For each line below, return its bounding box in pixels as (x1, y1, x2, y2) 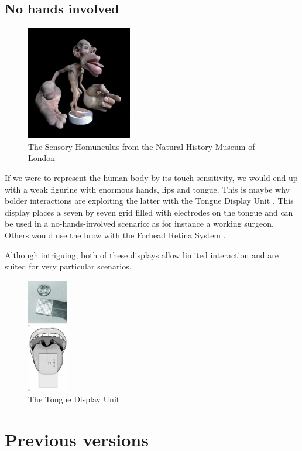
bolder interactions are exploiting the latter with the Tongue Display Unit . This (5, 194, 294, 207)
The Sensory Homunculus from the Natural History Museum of (28, 140, 255, 152)
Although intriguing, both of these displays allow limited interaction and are (5, 248, 279, 261)
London (28, 152, 56, 164)
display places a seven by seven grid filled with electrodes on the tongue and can (5, 206, 293, 218)
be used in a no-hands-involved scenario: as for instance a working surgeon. (5, 217, 274, 230)
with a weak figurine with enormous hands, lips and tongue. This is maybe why (5, 183, 290, 195)
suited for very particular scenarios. (5, 260, 132, 272)
